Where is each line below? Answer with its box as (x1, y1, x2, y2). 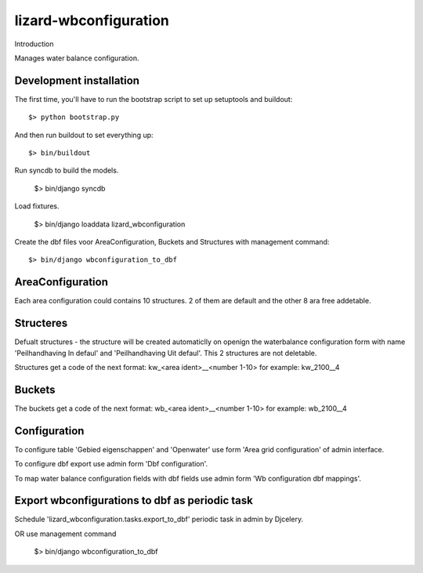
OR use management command (14, 529, 117, 539)
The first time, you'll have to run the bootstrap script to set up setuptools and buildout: (14, 94, 293, 103)
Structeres (14, 317, 68, 330)
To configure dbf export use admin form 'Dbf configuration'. (14, 459, 208, 469)
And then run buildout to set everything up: (14, 130, 154, 140)
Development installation (14, 74, 140, 87)
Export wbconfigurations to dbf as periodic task (14, 494, 254, 507)
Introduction (14, 39, 54, 49)
